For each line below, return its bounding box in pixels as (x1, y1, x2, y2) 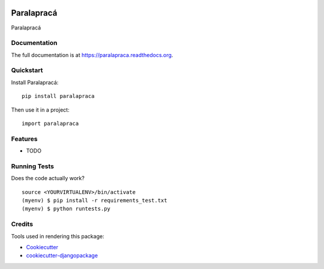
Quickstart (11, 66, 43, 74)
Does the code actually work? (11, 175, 85, 182)
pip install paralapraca (22, 93, 95, 100)
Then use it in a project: (11, 106, 70, 113)
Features (11, 134, 38, 143)
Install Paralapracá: (11, 79, 59, 86)
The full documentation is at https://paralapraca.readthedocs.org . (11, 51, 173, 58)
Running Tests (11, 162, 54, 171)
